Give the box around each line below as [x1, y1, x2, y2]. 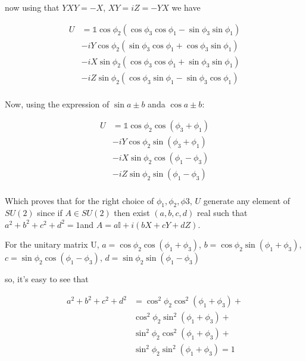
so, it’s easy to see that [5, 273, 89, 285]
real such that [196, 206, 248, 219]
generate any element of [203, 194, 291, 206]
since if [37, 206, 63, 219]
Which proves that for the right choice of [5, 194, 154, 206]
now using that [5, 1, 60, 13]
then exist [114, 206, 150, 219]
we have [171, 1, 201, 13]
